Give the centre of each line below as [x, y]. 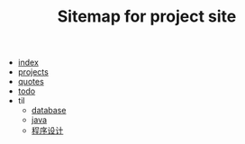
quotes [31, 82]
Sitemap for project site [147, 17]
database [49, 111]
